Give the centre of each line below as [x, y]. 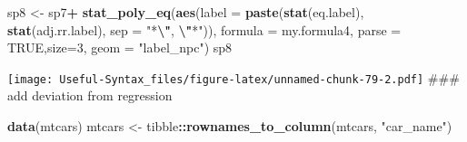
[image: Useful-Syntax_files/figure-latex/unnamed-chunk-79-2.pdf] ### [233, 77]
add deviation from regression [90, 95]
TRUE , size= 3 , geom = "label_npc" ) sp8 [120, 47]
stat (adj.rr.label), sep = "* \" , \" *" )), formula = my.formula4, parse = [204, 29]
